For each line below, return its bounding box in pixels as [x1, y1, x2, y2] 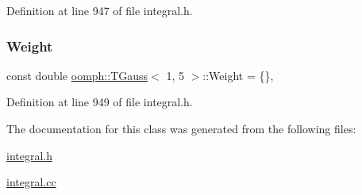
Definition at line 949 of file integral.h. [6, 94, 193, 110]
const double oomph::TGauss [6, 67, 148, 83]
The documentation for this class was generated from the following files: [6, 120, 356, 136]
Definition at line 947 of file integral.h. [6, 2, 193, 18]
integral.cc [6, 174, 56, 190]
